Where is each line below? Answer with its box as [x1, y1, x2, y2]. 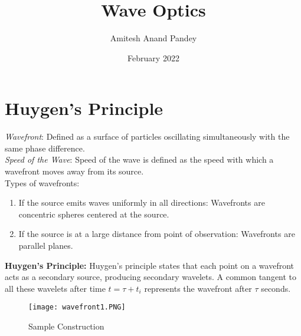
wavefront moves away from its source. [5, 165, 144, 177]
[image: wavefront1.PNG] [28, 303, 126, 312]
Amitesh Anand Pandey [110, 32, 197, 44]
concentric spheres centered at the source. [18, 207, 169, 220]
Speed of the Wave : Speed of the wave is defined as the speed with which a [5, 153, 274, 166]
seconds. [261, 282, 291, 294]
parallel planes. [18, 239, 73, 251]
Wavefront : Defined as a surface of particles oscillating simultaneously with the [5, 130, 290, 143]
